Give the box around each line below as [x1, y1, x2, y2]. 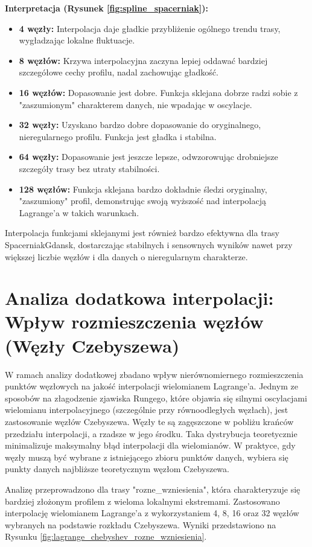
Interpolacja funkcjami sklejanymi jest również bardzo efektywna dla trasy [5, 226, 280, 239]
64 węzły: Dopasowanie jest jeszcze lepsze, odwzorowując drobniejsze [19, 150, 278, 163]
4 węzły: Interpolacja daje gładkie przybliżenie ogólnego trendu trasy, [19, 22, 281, 34]
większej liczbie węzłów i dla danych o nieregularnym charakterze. [5, 250, 248, 263]
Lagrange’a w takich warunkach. [19, 206, 139, 219]
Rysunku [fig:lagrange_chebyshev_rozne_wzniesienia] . [5, 530, 207, 543]
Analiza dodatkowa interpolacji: [5, 286, 274, 310]
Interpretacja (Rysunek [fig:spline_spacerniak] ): [5, 2, 208, 14]
